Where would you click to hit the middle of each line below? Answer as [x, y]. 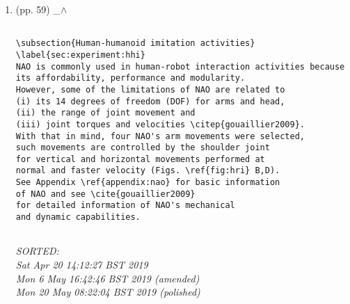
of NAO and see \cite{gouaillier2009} [105, 194]
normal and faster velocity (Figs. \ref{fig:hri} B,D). [148, 171]
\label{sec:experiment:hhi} [80, 55]
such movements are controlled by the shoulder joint [143, 148]
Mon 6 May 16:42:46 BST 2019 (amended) [108, 278]
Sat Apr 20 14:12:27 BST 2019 [82, 264]
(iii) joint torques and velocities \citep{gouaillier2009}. [160, 124]
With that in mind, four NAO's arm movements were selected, [160, 136]
